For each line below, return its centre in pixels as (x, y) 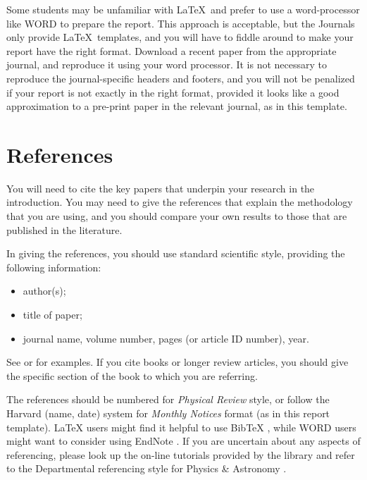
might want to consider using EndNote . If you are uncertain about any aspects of (183, 441)
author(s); (44, 291)
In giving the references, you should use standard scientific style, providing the (176, 253)
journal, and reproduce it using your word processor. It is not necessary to (167, 64)
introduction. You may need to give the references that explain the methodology (180, 202)
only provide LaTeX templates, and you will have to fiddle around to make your (180, 37)
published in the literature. (64, 229)
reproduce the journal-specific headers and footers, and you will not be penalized (181, 78)
